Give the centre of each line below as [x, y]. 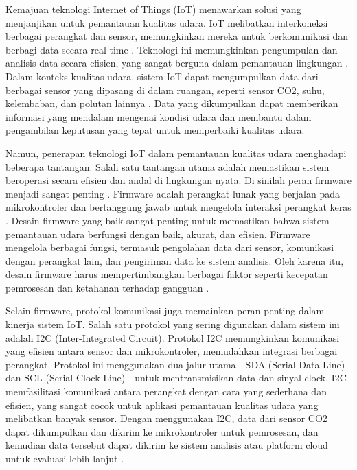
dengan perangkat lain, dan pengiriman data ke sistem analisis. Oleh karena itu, [175, 260]
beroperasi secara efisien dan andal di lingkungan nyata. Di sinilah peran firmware [179, 180]
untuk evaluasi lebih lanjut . [65, 458]
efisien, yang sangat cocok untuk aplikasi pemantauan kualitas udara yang [162, 404]
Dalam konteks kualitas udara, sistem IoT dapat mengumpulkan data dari [162, 76]
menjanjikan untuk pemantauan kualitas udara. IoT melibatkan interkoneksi [167, 22]
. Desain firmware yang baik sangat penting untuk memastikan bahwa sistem [168, 220]
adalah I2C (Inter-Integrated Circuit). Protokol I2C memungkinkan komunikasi [173, 337]
